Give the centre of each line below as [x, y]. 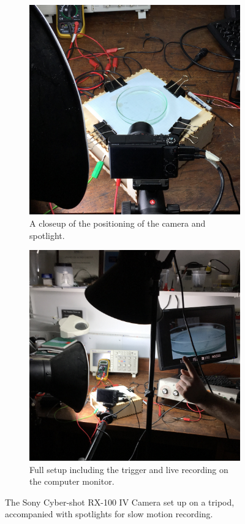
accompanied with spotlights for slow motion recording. [109, 514]
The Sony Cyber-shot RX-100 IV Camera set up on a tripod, [120, 502]
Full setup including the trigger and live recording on [129, 469]
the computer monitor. [72, 481]
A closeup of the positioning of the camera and [118, 223]
